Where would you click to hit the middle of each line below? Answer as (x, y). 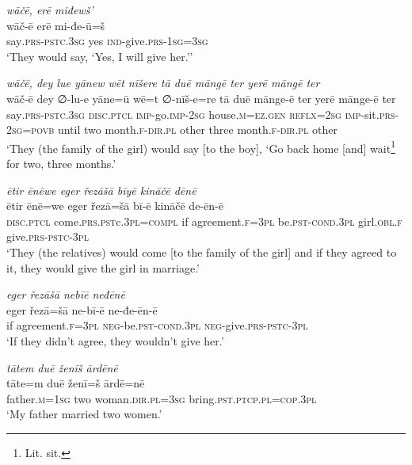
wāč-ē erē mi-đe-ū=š (56, 25)
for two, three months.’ (61, 163)
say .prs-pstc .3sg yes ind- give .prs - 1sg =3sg (107, 41)
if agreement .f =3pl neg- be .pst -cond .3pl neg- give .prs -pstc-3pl (157, 325)
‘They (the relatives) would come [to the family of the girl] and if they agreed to (202, 252)
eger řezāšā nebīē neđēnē (66, 294)
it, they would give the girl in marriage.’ (103, 267)
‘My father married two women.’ (84, 414)
